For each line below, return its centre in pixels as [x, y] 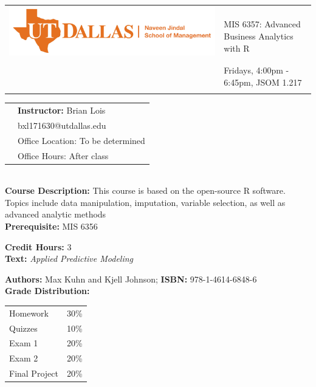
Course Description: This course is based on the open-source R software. [145, 190]
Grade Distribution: [47, 291]
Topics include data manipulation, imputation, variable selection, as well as [145, 202]
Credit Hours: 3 [38, 246]
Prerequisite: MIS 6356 [51, 226]
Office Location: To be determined [81, 140]
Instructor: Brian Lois [62, 110]
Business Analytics [259, 36]
